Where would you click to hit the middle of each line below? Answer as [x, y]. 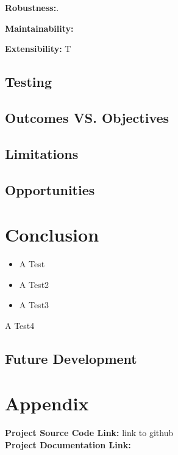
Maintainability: [39, 28]
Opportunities [50, 189]
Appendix [47, 403]
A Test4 [20, 325]
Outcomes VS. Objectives [87, 117]
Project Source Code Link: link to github [89, 433]
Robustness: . [32, 7]
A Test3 [34, 305]
